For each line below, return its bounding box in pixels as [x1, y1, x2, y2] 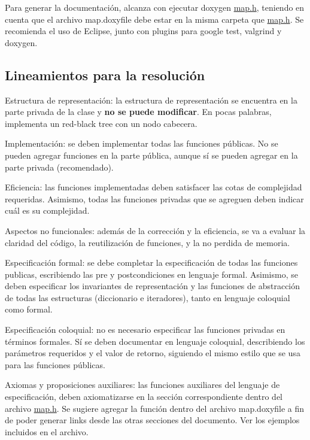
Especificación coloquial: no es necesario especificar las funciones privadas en [5, 323, 285, 336]
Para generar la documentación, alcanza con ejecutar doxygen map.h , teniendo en [5, 1, 305, 13]
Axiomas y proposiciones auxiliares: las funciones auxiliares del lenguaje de [5, 378, 280, 391]
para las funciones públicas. [5, 358, 105, 371]
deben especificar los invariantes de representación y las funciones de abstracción [5, 280, 300, 292]
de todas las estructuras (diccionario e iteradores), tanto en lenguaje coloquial [5, 291, 290, 304]
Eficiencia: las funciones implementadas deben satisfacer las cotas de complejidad [5, 181, 302, 193]
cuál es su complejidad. [5, 204, 90, 217]
